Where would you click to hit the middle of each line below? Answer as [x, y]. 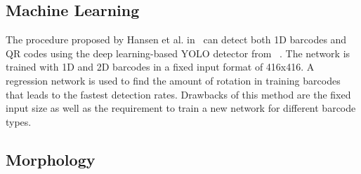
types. [19, 121]
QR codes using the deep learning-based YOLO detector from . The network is [178, 53]
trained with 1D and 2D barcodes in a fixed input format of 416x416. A [160, 67]
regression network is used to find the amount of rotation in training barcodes [173, 80]
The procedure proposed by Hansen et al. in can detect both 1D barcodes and [176, 39]
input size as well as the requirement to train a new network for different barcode [181, 108]
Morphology [51, 159]
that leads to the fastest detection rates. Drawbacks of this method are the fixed [178, 94]
